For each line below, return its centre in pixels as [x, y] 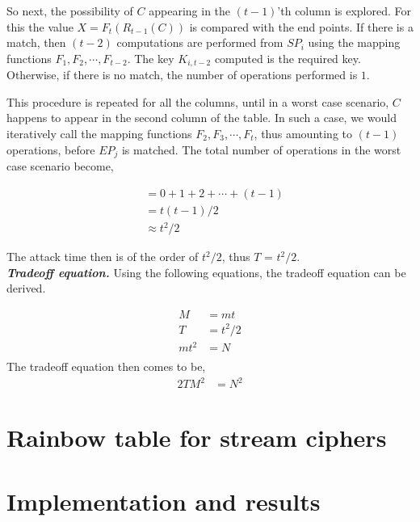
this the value [40, 26]
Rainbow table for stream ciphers [197, 438]
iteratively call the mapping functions [99, 134]
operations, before [51, 149]
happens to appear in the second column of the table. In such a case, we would [202, 118]
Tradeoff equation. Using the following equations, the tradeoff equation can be [206, 272]
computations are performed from [200, 42]
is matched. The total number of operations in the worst [261, 149]
